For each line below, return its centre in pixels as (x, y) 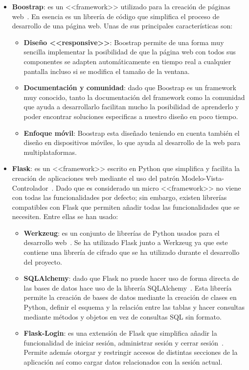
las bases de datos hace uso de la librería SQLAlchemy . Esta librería (128, 287)
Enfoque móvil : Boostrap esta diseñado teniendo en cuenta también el (132, 133)
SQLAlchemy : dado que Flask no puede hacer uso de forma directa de (131, 278)
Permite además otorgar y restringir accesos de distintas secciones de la (131, 352)
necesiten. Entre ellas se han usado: (65, 216)
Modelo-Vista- (203, 178)
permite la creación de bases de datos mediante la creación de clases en (130, 297)
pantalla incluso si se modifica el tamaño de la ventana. (107, 71)
